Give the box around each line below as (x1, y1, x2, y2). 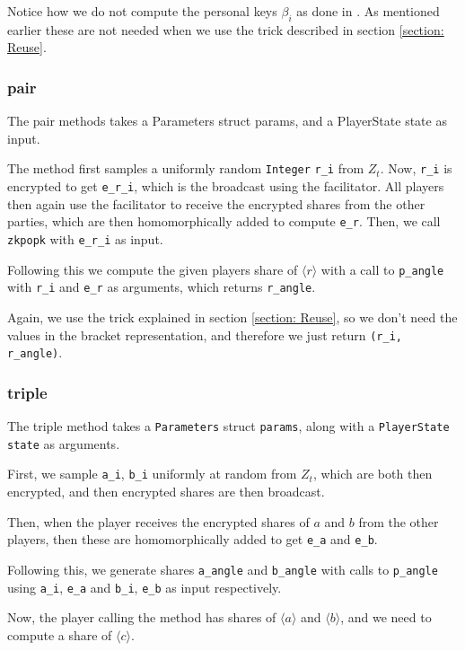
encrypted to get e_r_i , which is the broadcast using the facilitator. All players (7, 177, 444, 196)
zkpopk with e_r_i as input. (7, 229, 163, 248)
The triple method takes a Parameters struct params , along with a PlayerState (7, 417, 450, 435)
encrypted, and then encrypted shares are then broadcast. (7, 482, 325, 501)
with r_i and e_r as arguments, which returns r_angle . (7, 277, 316, 296)
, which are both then (312, 464, 433, 483)
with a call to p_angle (320, 260, 444, 278)
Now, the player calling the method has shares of (7, 608, 276, 627)
